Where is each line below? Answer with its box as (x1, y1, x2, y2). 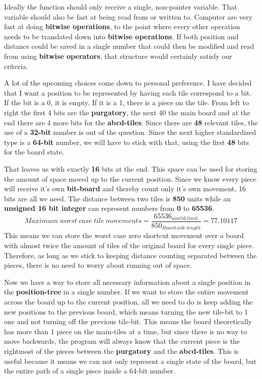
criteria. (4, 60, 28, 71)
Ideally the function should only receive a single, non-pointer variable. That (4, 2, 237, 12)
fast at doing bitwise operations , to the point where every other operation (4, 21, 240, 32)
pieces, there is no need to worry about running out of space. (4, 260, 192, 270)
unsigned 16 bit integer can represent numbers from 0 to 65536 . (4, 203, 214, 213)
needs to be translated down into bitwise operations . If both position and (4, 31, 239, 41)
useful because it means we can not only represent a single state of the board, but (4, 355, 257, 366)
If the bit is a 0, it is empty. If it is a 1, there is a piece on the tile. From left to (4, 97, 249, 108)
